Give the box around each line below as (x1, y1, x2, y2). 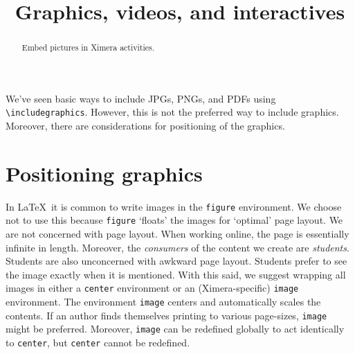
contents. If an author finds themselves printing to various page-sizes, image (6, 308, 327, 322)
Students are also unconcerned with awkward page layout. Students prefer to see (6, 254, 347, 268)
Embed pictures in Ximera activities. (21, 42, 155, 53)
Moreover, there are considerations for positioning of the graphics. (6, 118, 285, 133)
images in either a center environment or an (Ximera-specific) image (6, 281, 299, 295)
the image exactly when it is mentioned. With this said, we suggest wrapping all (6, 267, 346, 281)
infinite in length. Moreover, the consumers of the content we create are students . (6, 240, 349, 254)
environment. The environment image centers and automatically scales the (6, 294, 321, 309)
